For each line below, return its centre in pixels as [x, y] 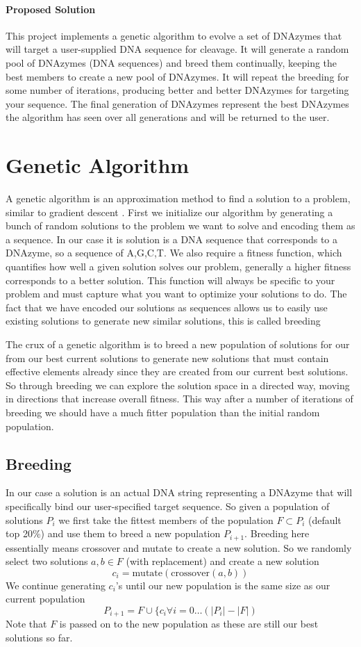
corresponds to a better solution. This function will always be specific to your [170, 280]
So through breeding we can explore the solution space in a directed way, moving [178, 385]
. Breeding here [277, 533]
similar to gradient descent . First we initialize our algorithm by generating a [169, 212]
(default [325, 519]
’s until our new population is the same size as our [223, 585]
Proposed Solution [51, 9]
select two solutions [47, 561]
